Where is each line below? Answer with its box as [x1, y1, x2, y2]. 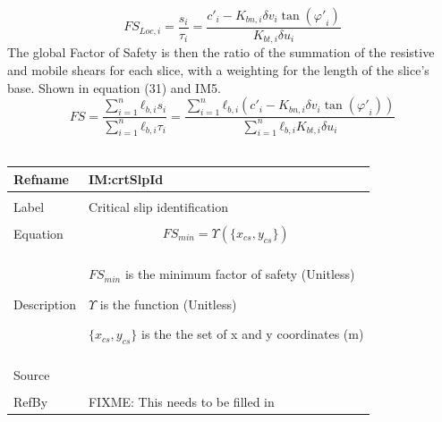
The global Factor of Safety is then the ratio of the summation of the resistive [7, 43, 435, 62]
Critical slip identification [88, 197, 229, 215]
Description [13, 295, 76, 314]
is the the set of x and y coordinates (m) [141, 325, 364, 343]
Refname [13, 169, 69, 188]
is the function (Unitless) [99, 294, 237, 313]
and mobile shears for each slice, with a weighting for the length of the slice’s [7, 61, 429, 80]
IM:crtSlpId [88, 169, 164, 188]
